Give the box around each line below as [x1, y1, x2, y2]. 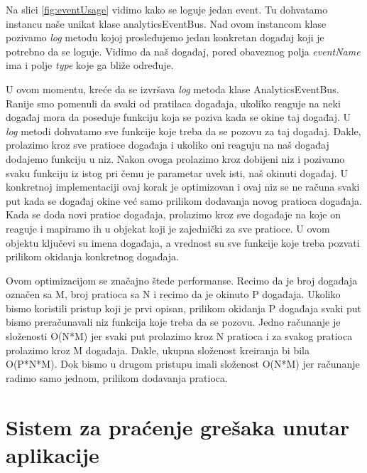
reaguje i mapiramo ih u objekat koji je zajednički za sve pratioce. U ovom [6, 220, 330, 235]
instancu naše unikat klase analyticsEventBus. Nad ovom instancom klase [6, 16, 327, 31]
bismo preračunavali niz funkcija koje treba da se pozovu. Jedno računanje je [6, 314, 341, 329]
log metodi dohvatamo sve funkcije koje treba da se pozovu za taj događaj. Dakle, [6, 123, 361, 138]
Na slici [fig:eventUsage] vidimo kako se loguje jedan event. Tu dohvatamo [6, 2, 328, 16]
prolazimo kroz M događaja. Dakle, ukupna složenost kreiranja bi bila [6, 342, 310, 357]
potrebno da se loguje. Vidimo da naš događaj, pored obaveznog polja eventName [6, 43, 361, 58]
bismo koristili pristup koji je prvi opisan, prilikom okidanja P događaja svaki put [6, 300, 361, 315]
